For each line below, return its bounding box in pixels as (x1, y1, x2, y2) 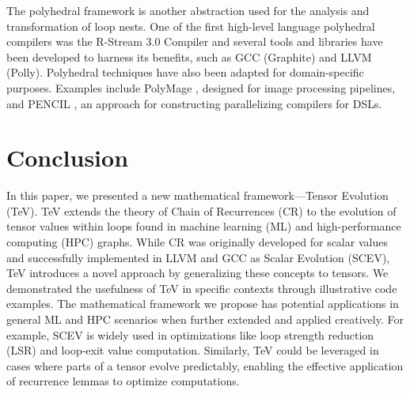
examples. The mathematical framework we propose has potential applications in (6, 295, 399, 312)
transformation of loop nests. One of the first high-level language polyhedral (6, 17, 375, 34)
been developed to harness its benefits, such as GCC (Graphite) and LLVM (6, 48, 372, 65)
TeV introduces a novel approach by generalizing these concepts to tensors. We (6, 265, 389, 281)
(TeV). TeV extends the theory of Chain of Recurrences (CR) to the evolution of (6, 202, 397, 219)
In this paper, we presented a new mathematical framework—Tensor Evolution (6, 187, 389, 204)
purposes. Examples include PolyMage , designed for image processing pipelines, (6, 79, 396, 96)
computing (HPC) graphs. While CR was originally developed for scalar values (6, 234, 388, 250)
